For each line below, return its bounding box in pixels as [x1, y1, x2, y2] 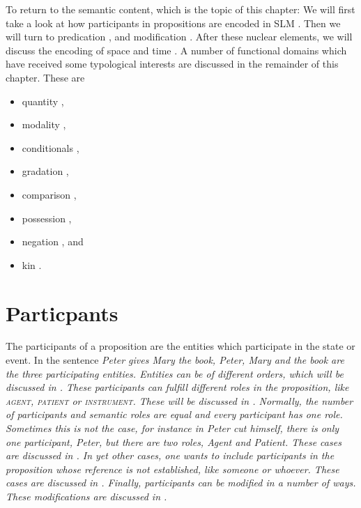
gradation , [22, 164, 69, 178]
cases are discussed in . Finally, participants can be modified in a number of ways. [6, 475, 356, 490]
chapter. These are [6, 70, 85, 84]
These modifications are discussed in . [6, 488, 167, 503]
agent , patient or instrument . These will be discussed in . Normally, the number [6, 393, 353, 408]
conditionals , [22, 140, 79, 155]
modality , [22, 117, 66, 132]
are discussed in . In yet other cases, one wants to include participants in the [6, 448, 335, 463]
